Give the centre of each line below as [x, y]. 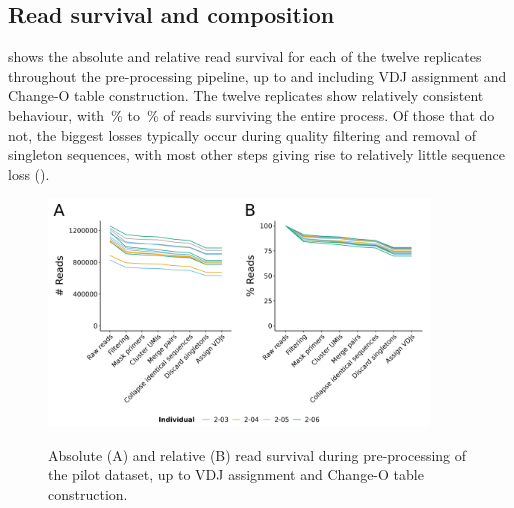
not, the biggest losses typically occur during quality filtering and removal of [242, 134]
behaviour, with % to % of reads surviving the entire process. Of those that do [251, 114]
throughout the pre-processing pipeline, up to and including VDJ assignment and [257, 75]
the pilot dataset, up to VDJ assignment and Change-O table [236, 474]
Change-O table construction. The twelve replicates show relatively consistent [246, 95]
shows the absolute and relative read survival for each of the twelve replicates [245, 56]
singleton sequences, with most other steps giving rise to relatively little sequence [256, 154]
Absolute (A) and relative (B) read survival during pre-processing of [257, 454]
